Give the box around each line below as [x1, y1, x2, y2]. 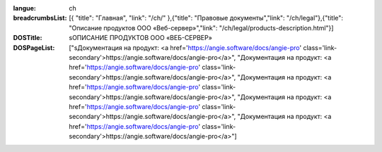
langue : [13, 4, 37, 12]
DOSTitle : [13, 34, 42, 42]
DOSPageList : [13, 43, 55, 52]
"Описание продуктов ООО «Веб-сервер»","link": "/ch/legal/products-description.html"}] [69, 23, 334, 32]
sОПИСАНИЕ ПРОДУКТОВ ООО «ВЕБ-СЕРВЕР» [69, 34, 212, 42]
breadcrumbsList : [13, 14, 67, 23]
